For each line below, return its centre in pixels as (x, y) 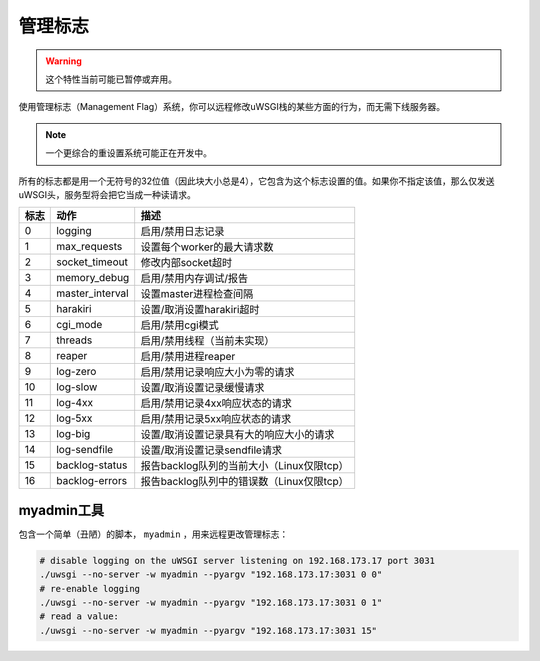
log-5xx (74, 418)
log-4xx (75, 403)
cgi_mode (79, 325)
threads (74, 340)
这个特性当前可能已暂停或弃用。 (111, 79)
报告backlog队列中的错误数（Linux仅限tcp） (244, 482)
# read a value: (79, 616)
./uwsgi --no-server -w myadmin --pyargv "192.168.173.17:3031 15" (208, 630)
